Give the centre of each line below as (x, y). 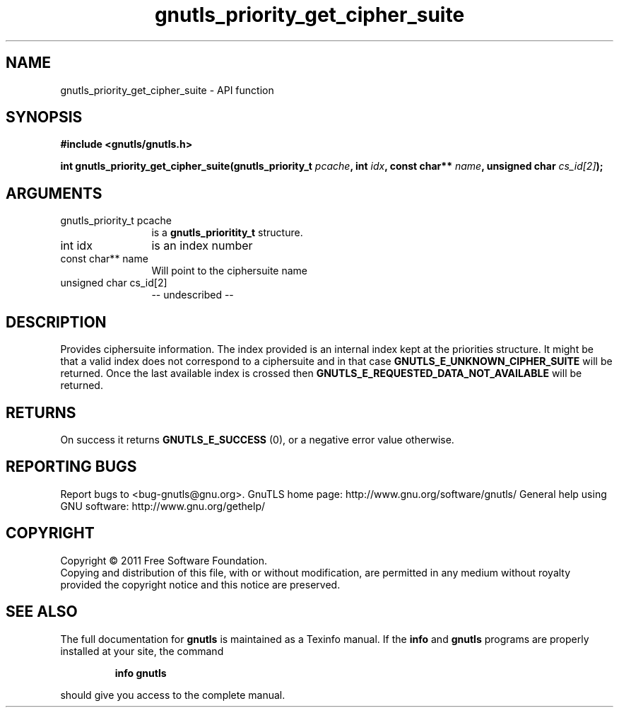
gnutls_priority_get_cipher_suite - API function (167, 90)
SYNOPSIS (44, 117)
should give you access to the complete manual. (173, 695)
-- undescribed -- (193, 295)
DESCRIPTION (56, 322)
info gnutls (141, 673)
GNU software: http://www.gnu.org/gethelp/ (163, 506)
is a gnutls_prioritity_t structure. (227, 233)
